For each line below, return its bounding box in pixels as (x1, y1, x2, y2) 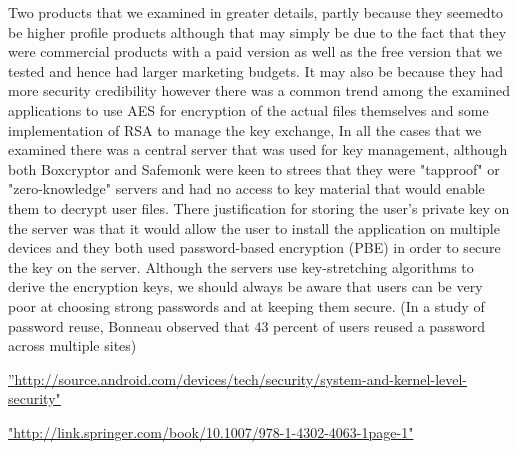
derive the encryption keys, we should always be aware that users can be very (8, 276, 483, 297)
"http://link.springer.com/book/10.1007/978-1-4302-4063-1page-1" (8, 421, 414, 442)
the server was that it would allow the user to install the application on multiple (8, 217, 500, 238)
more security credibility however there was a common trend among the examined (8, 80, 510, 101)
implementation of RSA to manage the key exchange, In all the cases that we (8, 119, 482, 140)
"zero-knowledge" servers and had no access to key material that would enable (8, 178, 485, 199)
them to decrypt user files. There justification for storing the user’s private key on (8, 197, 510, 218)
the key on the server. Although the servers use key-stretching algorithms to (8, 256, 474, 277)
